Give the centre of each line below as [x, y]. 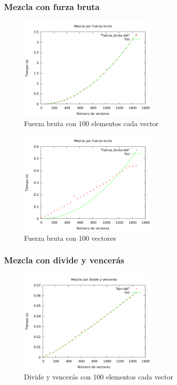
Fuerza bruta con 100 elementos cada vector [91, 123]
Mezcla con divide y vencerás [64, 260]
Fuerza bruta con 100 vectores [70, 238]
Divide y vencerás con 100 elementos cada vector [99, 376]
